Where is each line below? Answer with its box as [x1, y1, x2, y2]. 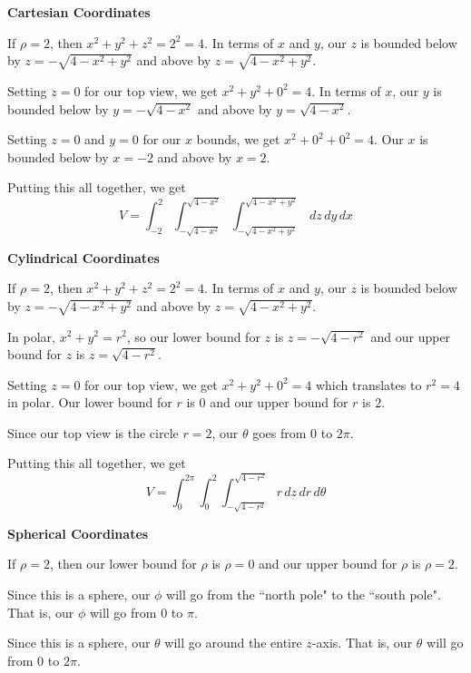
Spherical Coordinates [7, 523, 149, 542]
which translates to [315, 375, 422, 394]
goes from [252, 423, 307, 442]
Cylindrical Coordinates [7, 248, 160, 267]
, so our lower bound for [126, 327, 260, 346]
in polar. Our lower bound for [7, 393, 172, 412]
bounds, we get [196, 130, 280, 149]
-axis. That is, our [311, 633, 413, 652]
